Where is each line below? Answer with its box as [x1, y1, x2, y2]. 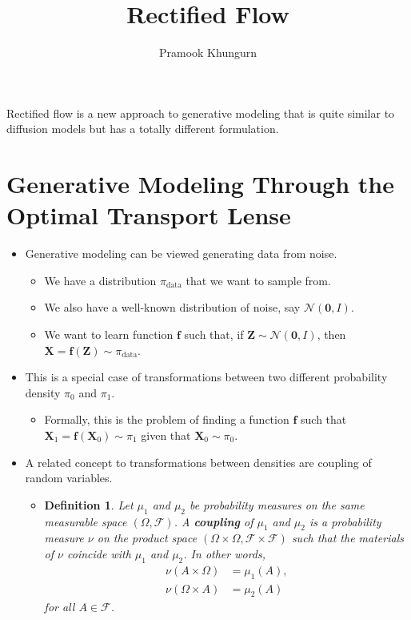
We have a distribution [44, 272, 157, 288]
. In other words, [183, 545, 266, 562]
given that [141, 426, 191, 443]
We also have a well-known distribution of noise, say [44, 299, 301, 316]
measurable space [44, 513, 127, 529]
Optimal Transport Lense [6, 199, 291, 231]
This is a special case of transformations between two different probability [25, 368, 388, 385]
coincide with [66, 545, 131, 562]
